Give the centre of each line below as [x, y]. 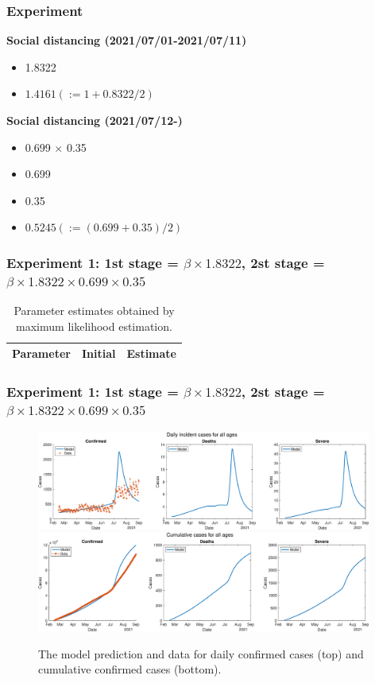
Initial [99, 353]
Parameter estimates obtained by [94, 310]
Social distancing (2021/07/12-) [95, 120]
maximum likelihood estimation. [94, 326]
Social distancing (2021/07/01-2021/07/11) [127, 40]
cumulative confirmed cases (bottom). [130, 669]
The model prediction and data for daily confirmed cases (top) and [201, 653]
